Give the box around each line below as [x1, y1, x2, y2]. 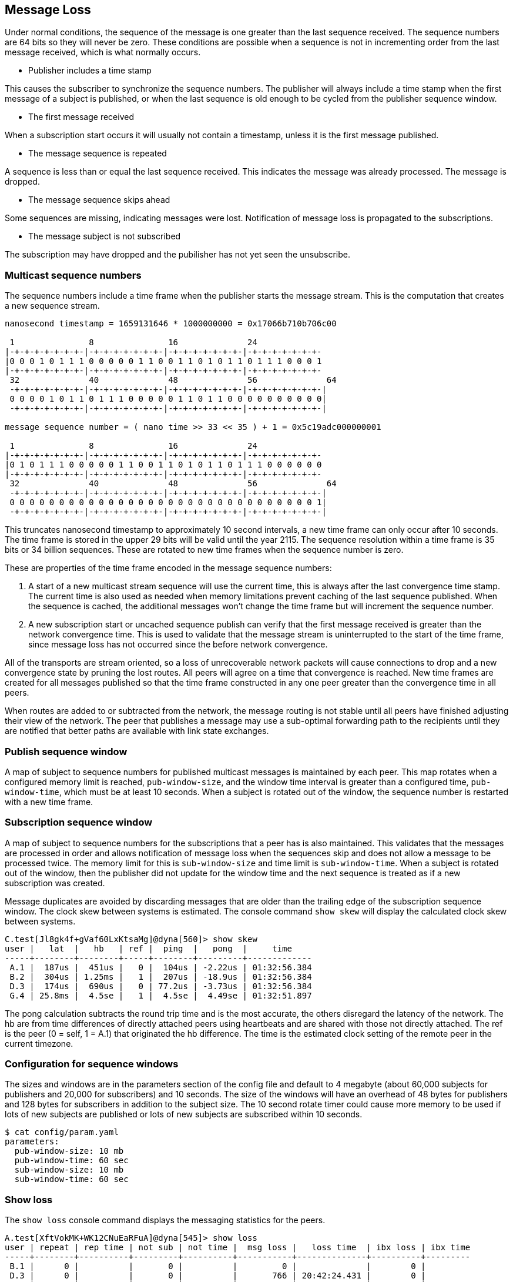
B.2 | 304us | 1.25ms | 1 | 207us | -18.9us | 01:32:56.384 [9, 971, 312, 981]
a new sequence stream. [5, 301, 100, 311]
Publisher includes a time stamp [28, 65, 152, 76]
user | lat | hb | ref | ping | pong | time [5, 943, 292, 953]
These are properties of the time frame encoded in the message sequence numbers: [5, 563, 332, 573]
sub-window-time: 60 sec [14, 1174, 129, 1184]
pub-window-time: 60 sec [14, 1156, 129, 1166]
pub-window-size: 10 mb [14, 1146, 124, 1156]
